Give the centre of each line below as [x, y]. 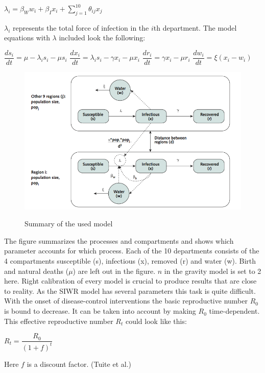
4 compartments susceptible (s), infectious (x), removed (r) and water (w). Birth [130, 261]
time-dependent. [234, 311]
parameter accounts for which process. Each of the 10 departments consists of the [132, 251]
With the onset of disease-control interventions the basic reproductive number [126, 301]
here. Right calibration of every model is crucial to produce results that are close [130, 281]
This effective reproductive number [59, 321]
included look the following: [102, 38]
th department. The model [195, 27]
